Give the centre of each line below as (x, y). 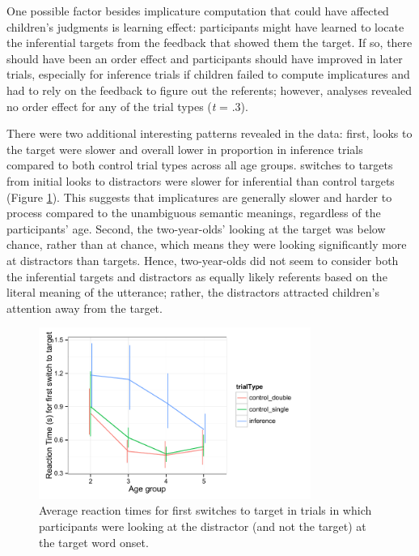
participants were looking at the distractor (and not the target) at (203, 526)
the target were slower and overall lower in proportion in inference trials (185, 149)
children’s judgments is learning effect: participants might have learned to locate (205, 26)
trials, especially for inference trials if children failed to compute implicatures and (208, 74)
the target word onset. (94, 542)
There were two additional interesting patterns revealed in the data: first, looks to (209, 133)
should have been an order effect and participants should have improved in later (205, 58)
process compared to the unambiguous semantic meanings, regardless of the (194, 213)
